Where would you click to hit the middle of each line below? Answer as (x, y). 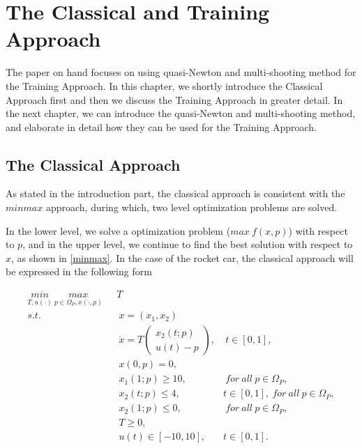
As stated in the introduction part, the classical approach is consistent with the (175, 193)
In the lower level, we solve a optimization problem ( (118, 230)
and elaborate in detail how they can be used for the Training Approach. (161, 126)
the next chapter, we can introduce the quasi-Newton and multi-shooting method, (181, 113)
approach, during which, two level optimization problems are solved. (191, 207)
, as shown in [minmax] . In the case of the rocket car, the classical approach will (182, 257)
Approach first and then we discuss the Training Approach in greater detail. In (174, 99)
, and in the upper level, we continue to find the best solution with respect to (188, 244)
